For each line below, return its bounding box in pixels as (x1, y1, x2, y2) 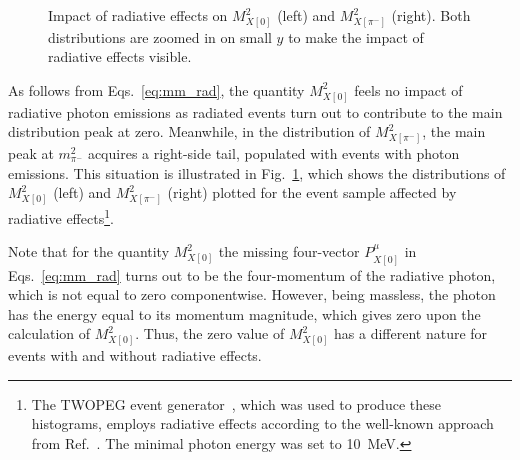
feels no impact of (354, 79, 463, 100)
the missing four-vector (218, 241, 360, 262)
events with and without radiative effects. (8, 345, 262, 366)
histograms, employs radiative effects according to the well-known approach (31, 413, 494, 434)
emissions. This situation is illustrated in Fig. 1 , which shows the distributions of (8, 162, 506, 183)
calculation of (8, 323, 91, 344)
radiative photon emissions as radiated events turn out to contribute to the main (8, 101, 503, 122)
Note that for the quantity (8, 241, 170, 262)
